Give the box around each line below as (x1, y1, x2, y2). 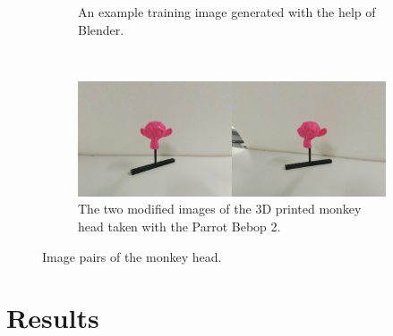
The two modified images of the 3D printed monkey (78, 199, 362, 218)
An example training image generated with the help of (78, 3, 376, 21)
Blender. (78, 20, 124, 38)
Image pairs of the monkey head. (42, 247, 222, 265)
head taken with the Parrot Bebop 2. (78, 216, 281, 235)
